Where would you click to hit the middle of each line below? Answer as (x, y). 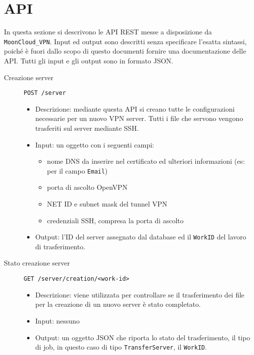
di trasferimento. (60, 246)
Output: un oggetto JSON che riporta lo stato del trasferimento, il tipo (143, 337)
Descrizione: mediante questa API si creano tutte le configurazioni (135, 108)
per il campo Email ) (77, 170)
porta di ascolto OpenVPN (87, 187)
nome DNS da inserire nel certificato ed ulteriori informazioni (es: (146, 161)
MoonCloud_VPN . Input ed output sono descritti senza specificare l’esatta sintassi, (126, 41)
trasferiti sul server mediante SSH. (87, 128)
